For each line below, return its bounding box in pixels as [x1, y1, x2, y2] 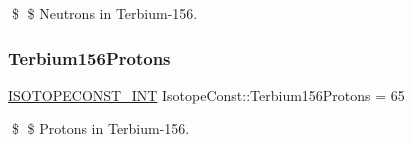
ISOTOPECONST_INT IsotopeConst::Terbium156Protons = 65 [8, 84, 405, 105]
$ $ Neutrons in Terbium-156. [11, 3, 198, 23]
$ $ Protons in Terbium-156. [11, 118, 190, 139]
